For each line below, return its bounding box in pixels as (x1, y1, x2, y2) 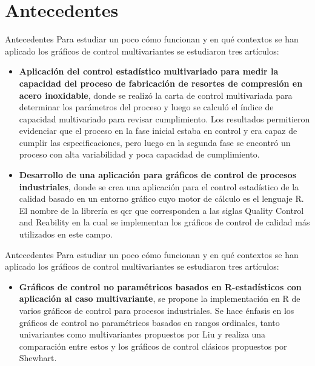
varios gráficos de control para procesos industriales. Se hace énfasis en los (19, 304, 294, 316)
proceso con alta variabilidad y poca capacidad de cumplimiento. (19, 148, 260, 161)
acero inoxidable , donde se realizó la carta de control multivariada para (19, 88, 293, 101)
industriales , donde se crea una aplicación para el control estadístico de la (19, 180, 299, 193)
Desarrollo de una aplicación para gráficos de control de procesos (19, 168, 296, 181)
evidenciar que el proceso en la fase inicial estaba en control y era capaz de (19, 124, 297, 137)
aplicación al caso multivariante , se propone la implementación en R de (19, 292, 300, 305)
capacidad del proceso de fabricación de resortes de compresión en (19, 76, 303, 89)
